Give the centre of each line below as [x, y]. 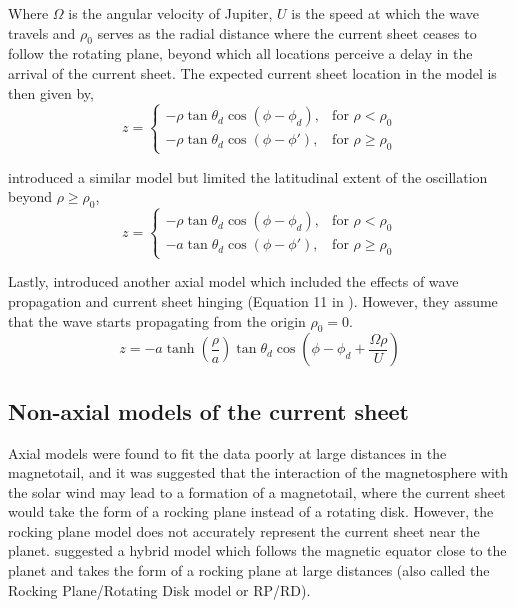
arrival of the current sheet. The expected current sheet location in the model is [252, 72]
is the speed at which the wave [385, 13]
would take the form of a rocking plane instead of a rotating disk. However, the [251, 511]
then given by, [51, 92]
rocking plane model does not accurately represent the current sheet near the [244, 530]
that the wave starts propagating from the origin [157, 320]
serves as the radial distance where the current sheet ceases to [287, 32]
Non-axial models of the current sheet [208, 410]
